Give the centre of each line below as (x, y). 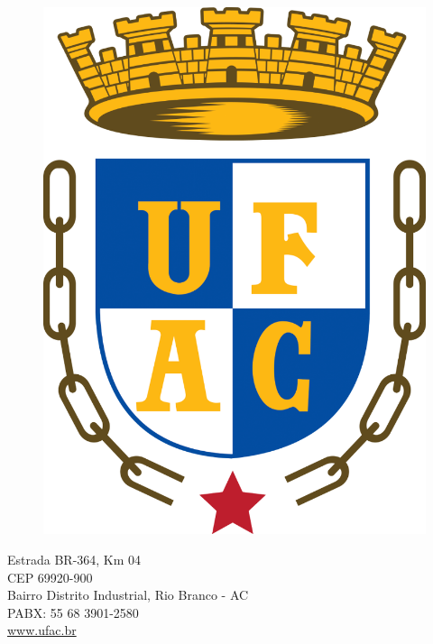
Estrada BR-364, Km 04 (74, 559)
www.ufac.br (42, 630)
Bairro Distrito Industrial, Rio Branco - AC (128, 595)
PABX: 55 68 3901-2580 (73, 612)
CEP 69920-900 (50, 577)
